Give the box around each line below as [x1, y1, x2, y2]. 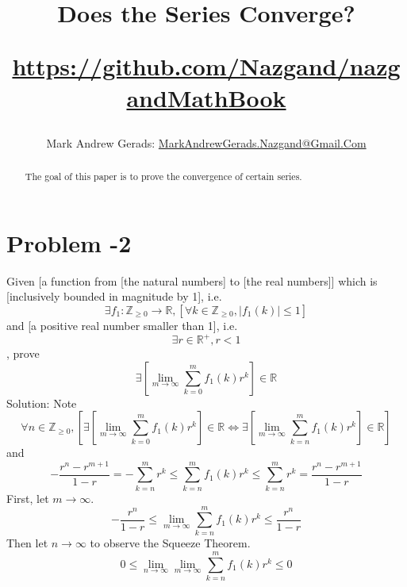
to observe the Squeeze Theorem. [90, 535, 251, 551]
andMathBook [126, 81, 286, 113]
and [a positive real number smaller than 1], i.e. [6, 317, 238, 333]
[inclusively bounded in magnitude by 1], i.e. [6, 288, 222, 305]
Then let [6, 535, 48, 551]
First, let [6, 489, 49, 506]
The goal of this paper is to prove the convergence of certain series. [25, 170, 302, 183]
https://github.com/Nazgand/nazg [12, 50, 401, 82]
